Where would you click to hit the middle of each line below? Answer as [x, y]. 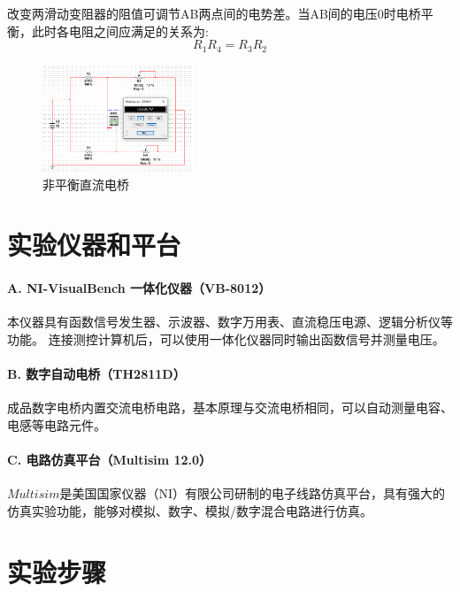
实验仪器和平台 [94, 245]
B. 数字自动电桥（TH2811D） [96, 374]
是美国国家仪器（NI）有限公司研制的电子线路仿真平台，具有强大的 [252, 493]
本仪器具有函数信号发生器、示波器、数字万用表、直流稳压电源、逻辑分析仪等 [230, 322]
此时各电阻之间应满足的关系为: [120, 31]
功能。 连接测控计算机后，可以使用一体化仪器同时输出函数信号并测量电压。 [226, 339]
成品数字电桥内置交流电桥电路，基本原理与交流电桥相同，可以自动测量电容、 [230, 407]
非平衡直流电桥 [86, 184]
